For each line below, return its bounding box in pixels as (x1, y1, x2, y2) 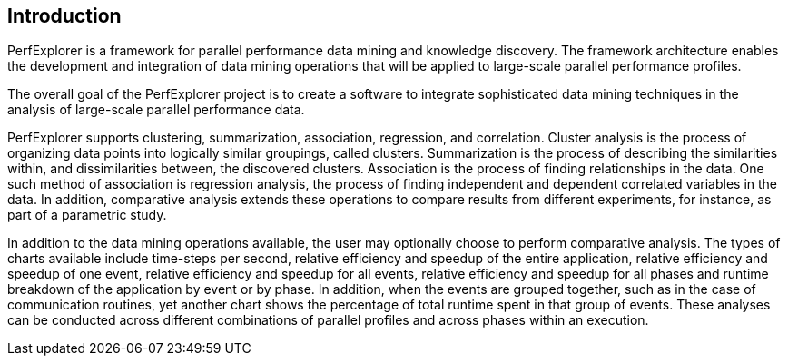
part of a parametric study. (7, 207, 167, 223)
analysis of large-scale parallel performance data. (7, 102, 305, 118)
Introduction (7, 5, 122, 27)
